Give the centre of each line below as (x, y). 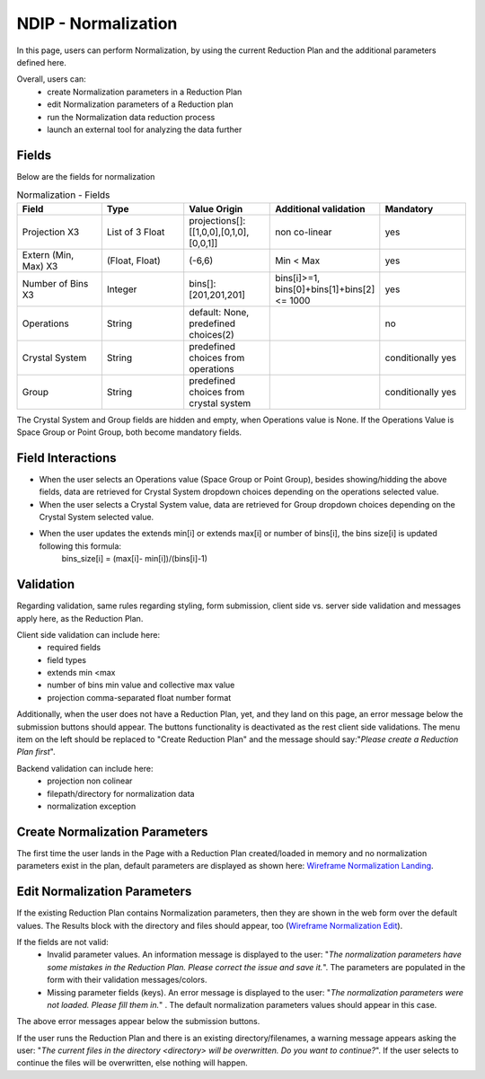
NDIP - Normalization (97, 23)
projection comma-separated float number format (139, 697)
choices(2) (212, 334)
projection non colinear (90, 781)
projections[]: (217, 220)
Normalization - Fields (63, 195)
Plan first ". (36, 752)
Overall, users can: (52, 79)
